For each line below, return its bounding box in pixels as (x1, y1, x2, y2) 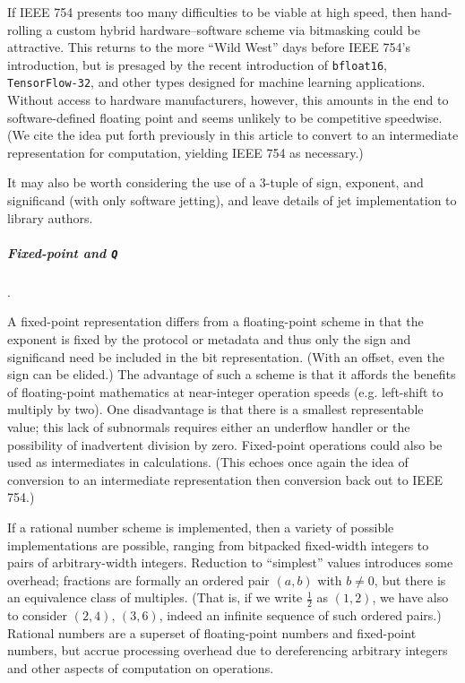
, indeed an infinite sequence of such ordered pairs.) (159, 606, 442, 625)
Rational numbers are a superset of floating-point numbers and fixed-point (7, 623, 417, 642)
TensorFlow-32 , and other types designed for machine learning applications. (7, 73, 426, 91)
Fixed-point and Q (7, 243, 118, 262)
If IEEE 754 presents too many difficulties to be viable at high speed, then (7, 3, 417, 21)
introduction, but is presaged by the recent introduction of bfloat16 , (7, 55, 387, 73)
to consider (7, 606, 68, 625)
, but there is (374, 570, 446, 589)
